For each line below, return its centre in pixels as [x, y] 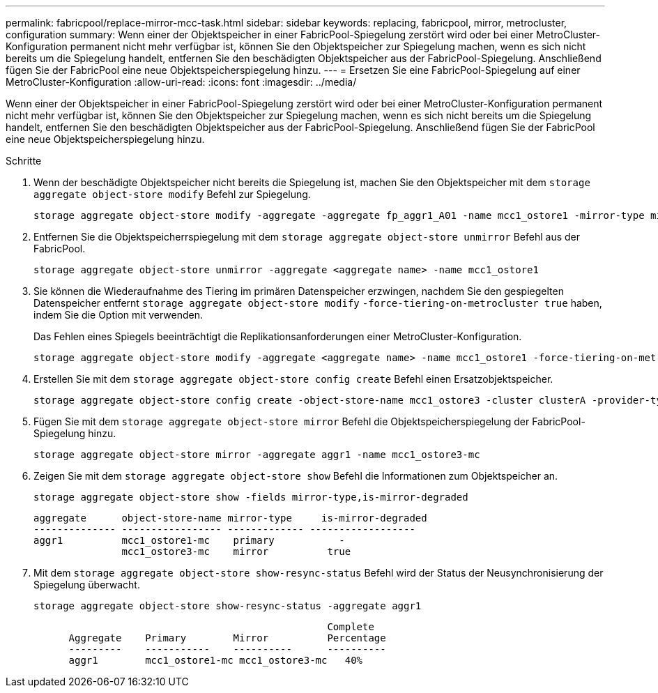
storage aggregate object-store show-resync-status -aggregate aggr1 [228, 606]
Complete [351, 627]
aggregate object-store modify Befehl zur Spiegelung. [172, 194]
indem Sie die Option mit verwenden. [118, 315]
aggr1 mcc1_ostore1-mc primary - [189, 540]
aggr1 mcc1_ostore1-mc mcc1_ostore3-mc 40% [216, 660]
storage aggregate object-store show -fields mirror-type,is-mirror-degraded [251, 497]
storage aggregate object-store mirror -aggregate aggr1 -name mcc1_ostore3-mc [257, 455]
